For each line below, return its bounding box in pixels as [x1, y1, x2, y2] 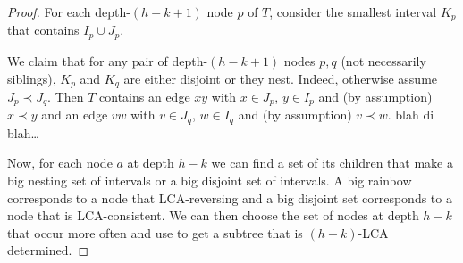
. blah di [387, 105, 434, 124]
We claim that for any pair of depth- [7, 51, 208, 70]
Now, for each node [7, 153, 113, 172]
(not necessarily [341, 51, 426, 70]
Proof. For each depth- [7, 3, 130, 21]
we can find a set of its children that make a [211, 153, 453, 172]
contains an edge [99, 86, 190, 105]
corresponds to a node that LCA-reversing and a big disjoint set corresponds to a [7, 188, 452, 207]
